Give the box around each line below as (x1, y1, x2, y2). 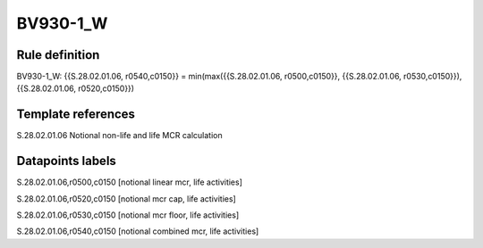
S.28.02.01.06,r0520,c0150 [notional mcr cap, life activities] (16, 193, 236, 204)
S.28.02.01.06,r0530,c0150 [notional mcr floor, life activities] (16, 210, 240, 220)
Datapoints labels (16, 153, 116, 169)
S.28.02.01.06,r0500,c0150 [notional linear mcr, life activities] (16, 177, 243, 187)
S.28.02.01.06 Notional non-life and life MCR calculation (16, 130, 223, 141)
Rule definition (16, 47, 100, 62)
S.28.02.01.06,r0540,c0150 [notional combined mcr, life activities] (16, 226, 259, 236)
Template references (16, 107, 136, 122)
